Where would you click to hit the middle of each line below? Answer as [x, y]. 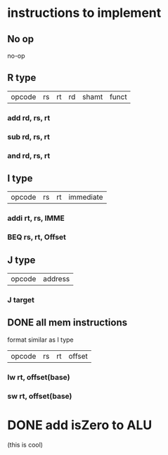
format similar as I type [40, 340]
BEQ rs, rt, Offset [37, 237]
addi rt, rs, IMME [36, 218]
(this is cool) [25, 444]
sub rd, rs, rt [29, 136]
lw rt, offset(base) [39, 377]
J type [21, 260]
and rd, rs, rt [29, 155]
